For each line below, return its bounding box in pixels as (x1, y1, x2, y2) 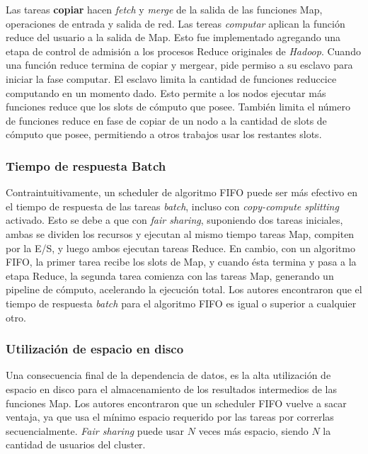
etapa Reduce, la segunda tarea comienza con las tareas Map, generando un (6, 268, 334, 283)
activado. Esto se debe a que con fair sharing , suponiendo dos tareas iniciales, (6, 212, 343, 227)
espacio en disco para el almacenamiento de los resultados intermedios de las (6, 381, 338, 396)
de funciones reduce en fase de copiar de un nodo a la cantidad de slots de (6, 113, 327, 127)
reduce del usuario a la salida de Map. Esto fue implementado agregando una (6, 30, 341, 45)
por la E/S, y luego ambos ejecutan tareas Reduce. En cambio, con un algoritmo (6, 240, 355, 255)
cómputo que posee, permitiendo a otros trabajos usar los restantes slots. (6, 127, 322, 142)
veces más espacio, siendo (198, 423, 309, 438)
